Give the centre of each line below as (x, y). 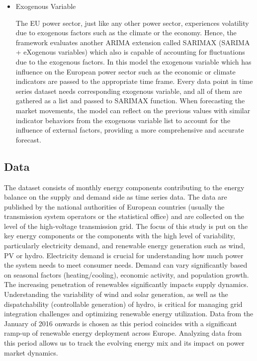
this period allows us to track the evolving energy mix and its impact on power (124, 343)
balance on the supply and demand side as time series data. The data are (116, 197)
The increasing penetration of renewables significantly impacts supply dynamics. (126, 284)
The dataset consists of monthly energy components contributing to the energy (124, 187)
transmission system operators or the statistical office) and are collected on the (124, 216)
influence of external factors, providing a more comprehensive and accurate (130, 130)
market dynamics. (31, 352)
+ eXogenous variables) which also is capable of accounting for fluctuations (130, 52)
